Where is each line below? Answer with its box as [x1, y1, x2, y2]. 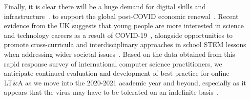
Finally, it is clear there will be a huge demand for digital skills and [4, 1, 206, 11]
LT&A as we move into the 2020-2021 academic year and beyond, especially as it [4, 77, 246, 87]
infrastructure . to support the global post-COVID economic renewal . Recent [4, 11, 239, 21]
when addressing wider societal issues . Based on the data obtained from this [4, 49, 235, 59]
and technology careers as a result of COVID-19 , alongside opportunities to [4, 30, 233, 40]
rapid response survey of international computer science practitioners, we [4, 58, 222, 68]
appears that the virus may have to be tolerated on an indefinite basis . [4, 87, 219, 97]
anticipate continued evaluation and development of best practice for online [4, 68, 229, 78]
